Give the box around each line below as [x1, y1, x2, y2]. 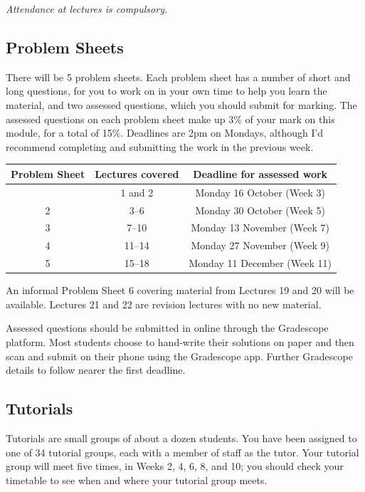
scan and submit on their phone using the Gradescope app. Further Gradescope [6, 348, 353, 363]
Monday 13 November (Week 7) [191, 220, 329, 235]
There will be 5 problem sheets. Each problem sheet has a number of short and [6, 69, 351, 84]
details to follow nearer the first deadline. [6, 362, 186, 377]
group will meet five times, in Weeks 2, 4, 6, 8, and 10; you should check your [6, 459, 344, 473]
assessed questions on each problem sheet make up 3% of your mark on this [6, 111, 335, 126]
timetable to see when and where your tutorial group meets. [6, 472, 268, 487]
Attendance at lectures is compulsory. [6, 1, 168, 16]
